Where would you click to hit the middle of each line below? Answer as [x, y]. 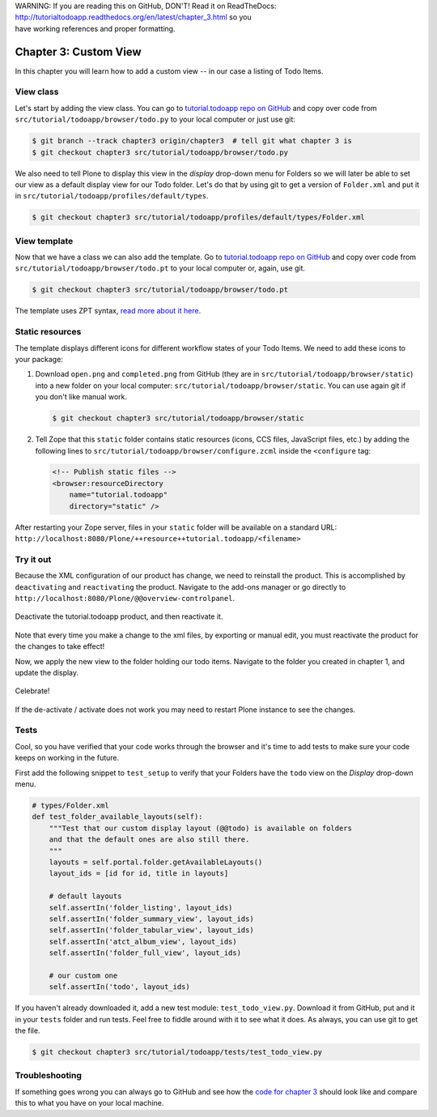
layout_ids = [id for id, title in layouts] [139, 874]
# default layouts [85, 896]
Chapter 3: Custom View [78, 51]
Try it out [33, 559]
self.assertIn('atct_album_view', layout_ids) [143, 941]
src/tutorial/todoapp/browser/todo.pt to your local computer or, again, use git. [160, 268]
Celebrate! [32, 691]
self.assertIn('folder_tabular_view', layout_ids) [151, 930]
